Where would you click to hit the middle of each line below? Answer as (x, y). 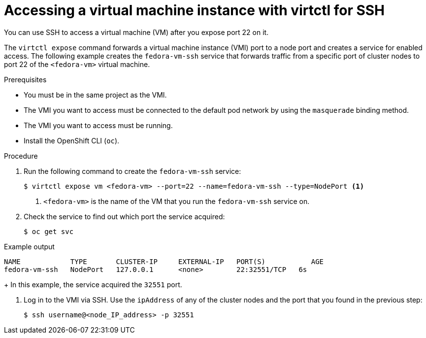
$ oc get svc (49, 231)
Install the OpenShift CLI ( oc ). (72, 140)
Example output (29, 246)
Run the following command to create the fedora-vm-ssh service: (132, 171)
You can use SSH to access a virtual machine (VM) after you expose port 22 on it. (136, 32)
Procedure (21, 156)
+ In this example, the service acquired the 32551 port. (93, 284)
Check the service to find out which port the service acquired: (124, 216)
